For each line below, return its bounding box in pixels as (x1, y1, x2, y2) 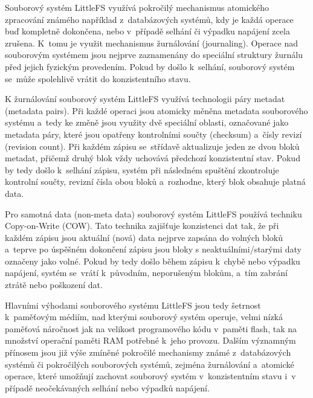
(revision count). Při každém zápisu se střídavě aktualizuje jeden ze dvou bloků (5, 140, 300, 152)
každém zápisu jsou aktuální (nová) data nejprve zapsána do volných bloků (5, 231, 283, 243)
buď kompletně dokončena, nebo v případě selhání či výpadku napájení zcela (5, 25, 290, 37)
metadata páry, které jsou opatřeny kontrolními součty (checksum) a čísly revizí (5, 127, 302, 140)
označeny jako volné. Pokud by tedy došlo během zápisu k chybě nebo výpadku (5, 254, 300, 267)
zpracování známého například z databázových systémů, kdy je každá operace (5, 13, 294, 25)
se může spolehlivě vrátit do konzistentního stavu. (5, 72, 191, 85)
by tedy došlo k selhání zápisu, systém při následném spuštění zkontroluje (5, 163, 279, 176)
